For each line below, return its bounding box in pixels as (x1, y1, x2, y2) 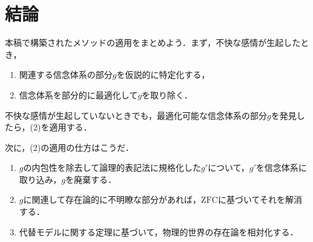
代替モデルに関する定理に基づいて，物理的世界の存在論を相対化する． (19, 225, 298, 238)
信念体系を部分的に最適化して (19, 88, 138, 101)
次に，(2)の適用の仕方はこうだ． (5, 141, 134, 153)
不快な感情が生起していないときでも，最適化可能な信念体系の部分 (5, 109, 268, 121)
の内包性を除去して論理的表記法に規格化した (23, 161, 202, 174)
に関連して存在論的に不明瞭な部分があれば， (23, 193, 202, 206)
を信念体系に (255, 161, 307, 174)
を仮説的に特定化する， (116, 68, 210, 81)
